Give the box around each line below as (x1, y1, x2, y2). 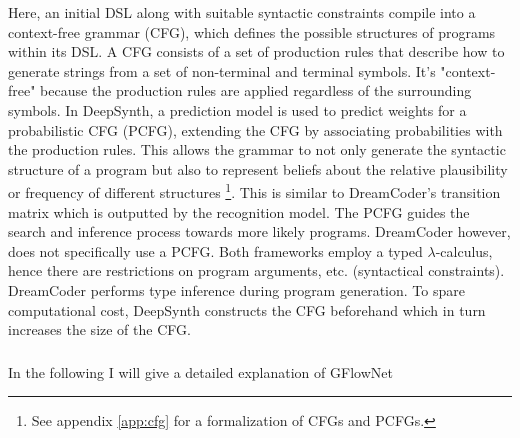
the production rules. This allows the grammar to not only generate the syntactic (8, 139, 506, 160)
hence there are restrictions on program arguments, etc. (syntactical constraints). (8, 260, 505, 281)
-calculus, (435, 240, 493, 261)
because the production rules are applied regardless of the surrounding (40, 80, 472, 101)
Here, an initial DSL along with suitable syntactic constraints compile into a (8, 2, 476, 22)
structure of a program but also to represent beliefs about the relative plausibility (8, 158, 508, 179)
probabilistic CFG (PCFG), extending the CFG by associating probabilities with (8, 119, 503, 140)
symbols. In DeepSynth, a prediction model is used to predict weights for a (8, 99, 467, 120)
